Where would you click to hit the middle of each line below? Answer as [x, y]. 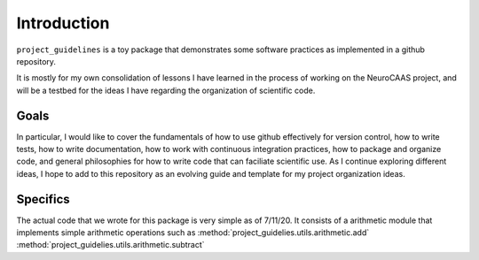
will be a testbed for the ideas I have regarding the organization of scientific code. [166, 90]
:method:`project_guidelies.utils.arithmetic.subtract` [110, 245]
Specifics [43, 199]
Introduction [63, 23]
